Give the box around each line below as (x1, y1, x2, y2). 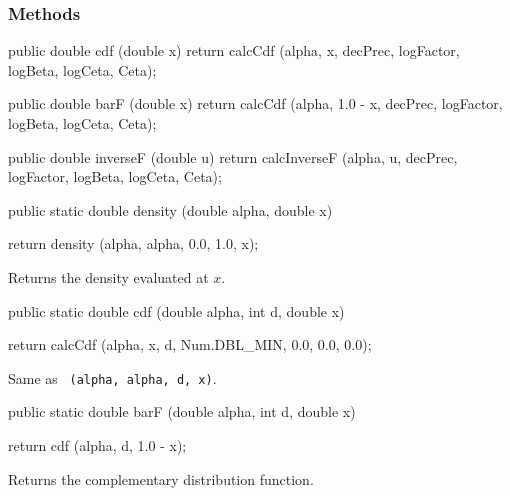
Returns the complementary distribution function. (8, 468, 314, 489)
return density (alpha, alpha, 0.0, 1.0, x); (8, 233, 259, 254)
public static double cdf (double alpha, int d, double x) (8, 300, 345, 321)
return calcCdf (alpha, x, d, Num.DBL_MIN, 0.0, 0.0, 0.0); (8, 334, 372, 355)
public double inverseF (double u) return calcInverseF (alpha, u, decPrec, (8, 146, 458, 167)
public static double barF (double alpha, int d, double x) (8, 401, 356, 422)
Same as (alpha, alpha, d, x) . (8, 367, 217, 388)
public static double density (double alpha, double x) (8, 199, 333, 220)
